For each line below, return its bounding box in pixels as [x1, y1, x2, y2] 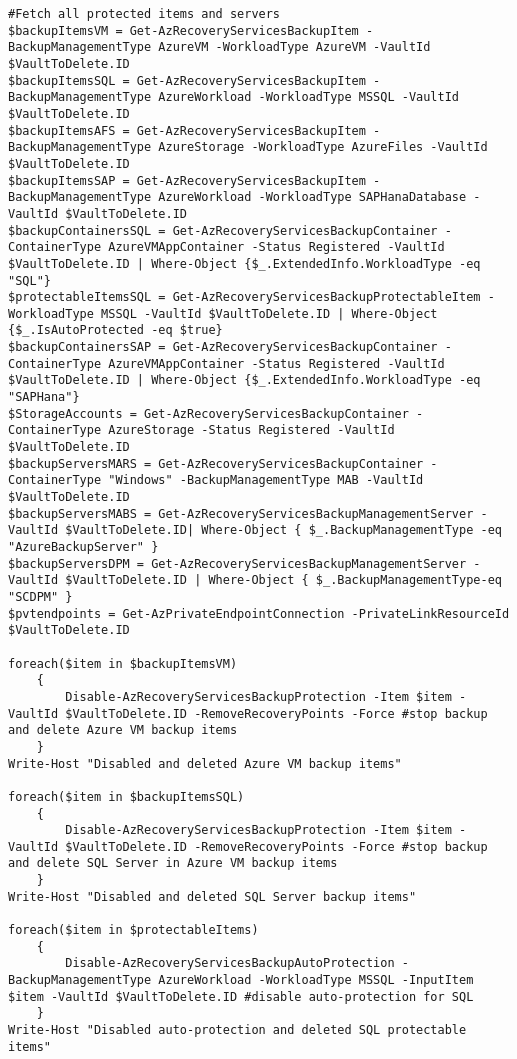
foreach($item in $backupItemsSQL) [8, 789, 245, 804]
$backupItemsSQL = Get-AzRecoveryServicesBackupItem [8, 73, 366, 88]
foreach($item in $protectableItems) [8, 923, 259, 938]
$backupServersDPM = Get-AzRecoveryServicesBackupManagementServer [8, 556, 467, 571]
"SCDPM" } [8, 589, 73, 604]
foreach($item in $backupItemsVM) [8, 656, 238, 671]
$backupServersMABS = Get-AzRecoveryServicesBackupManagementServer [8, 506, 474, 521]
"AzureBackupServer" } [8, 540, 159, 554]
